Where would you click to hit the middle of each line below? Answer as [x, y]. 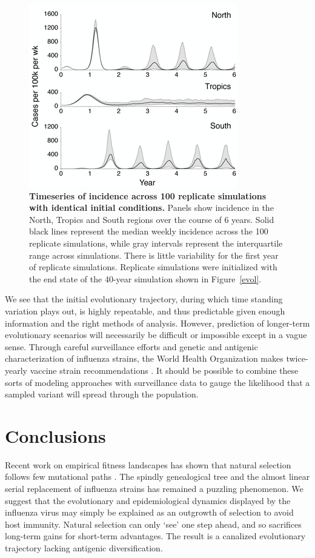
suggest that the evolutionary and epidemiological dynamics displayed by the [148, 500]
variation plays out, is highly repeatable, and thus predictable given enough [145, 311]
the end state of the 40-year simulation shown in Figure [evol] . [145, 278]
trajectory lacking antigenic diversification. [84, 547]
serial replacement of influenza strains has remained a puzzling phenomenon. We [154, 488]
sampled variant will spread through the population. [102, 394]
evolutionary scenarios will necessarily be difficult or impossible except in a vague [156, 335]
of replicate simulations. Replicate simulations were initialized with [153, 267]
